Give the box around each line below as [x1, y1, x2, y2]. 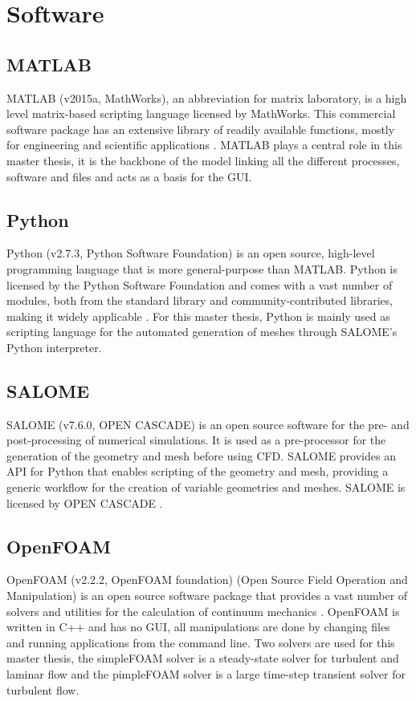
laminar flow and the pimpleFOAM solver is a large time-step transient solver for [6, 666, 406, 683]
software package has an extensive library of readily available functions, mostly [6, 120, 395, 137]
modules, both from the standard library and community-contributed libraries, [6, 292, 394, 309]
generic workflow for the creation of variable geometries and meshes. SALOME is [6, 479, 406, 496]
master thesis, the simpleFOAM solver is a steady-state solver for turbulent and [6, 650, 399, 667]
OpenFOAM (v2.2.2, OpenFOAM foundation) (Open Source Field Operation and [6, 571, 408, 588]
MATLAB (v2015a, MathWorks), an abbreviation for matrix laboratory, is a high [6, 89, 407, 106]
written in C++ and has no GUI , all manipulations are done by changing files [6, 618, 390, 635]
